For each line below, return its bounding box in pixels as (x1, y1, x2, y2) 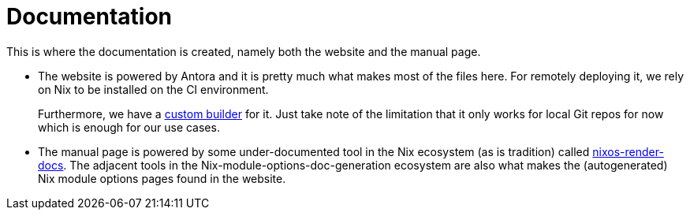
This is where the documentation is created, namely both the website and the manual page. (6, 44, 481, 58)
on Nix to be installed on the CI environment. (38, 82, 269, 96)
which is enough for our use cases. (38, 120, 220, 134)
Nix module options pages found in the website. (38, 171, 286, 185)
